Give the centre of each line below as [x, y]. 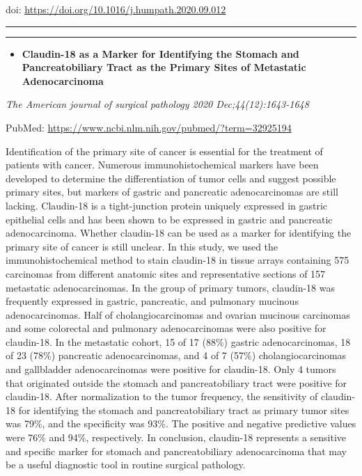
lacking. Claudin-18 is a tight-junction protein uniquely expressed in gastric [167, 205]
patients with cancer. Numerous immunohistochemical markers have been [162, 165]
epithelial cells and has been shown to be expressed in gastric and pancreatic [169, 219]
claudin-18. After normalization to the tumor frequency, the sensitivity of [162, 396]
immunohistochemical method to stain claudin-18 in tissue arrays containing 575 [178, 260]
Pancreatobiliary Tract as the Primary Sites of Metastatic [164, 67]
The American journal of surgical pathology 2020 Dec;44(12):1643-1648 [157, 104]
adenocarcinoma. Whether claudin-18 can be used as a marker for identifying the [179, 233]
